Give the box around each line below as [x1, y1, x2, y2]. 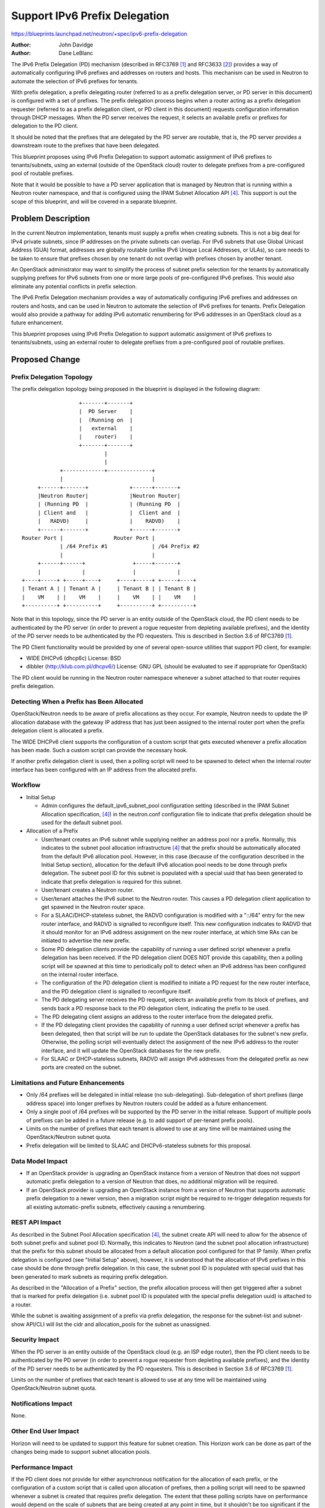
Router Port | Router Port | [22, 534, 156, 541]
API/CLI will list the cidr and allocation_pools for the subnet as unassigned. [26, 1320, 211, 1328]
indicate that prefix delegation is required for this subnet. [41, 878, 182, 885]
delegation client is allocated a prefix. [11, 727, 104, 734]
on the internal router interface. [41, 971, 119, 978]
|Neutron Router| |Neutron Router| [37, 492, 181, 499]
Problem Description [11, 214, 90, 224]
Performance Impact [11, 1463, 73, 1471]
